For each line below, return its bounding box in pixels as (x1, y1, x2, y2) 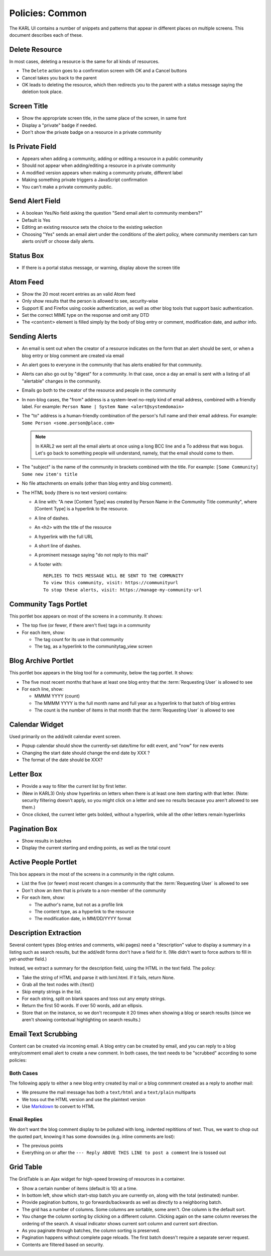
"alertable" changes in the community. (22, 378, 101, 384)
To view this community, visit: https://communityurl (43, 580, 178, 586)
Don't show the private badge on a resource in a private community (22, 129, 162, 135)
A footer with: (34, 561, 63, 567)
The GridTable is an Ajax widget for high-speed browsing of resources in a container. (9, 1176, 186, 1182)
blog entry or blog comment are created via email (22, 352, 124, 358)
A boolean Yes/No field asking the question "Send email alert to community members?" (22, 210, 203, 216)
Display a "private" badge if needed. (22, 122, 97, 128)
